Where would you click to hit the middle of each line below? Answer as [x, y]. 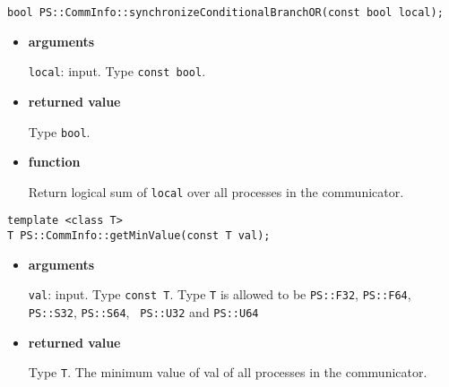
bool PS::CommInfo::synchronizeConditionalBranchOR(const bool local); [225, 13]
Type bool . [59, 131]
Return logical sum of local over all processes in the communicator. [216, 191]
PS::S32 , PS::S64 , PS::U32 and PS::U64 [143, 311]
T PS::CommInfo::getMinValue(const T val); [139, 236]
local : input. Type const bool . [117, 71]
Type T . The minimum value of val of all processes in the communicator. [228, 372]
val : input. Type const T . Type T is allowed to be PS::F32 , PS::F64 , [220, 294]
